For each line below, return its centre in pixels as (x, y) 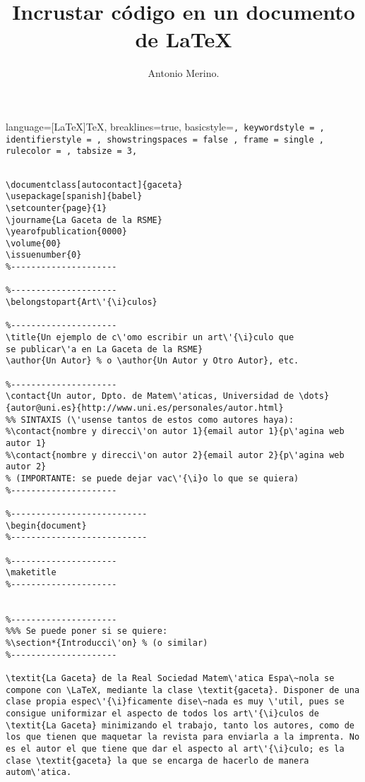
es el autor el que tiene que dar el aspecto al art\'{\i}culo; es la (175, 749)
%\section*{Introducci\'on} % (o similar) (107, 643)
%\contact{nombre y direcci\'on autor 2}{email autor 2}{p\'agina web (175, 455)
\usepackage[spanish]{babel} (74, 197)
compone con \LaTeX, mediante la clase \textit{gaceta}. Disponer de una (183, 690)
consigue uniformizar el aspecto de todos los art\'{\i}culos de (162, 714)
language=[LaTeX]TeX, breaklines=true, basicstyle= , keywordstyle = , (165, 126)
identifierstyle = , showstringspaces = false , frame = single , (165, 139)
